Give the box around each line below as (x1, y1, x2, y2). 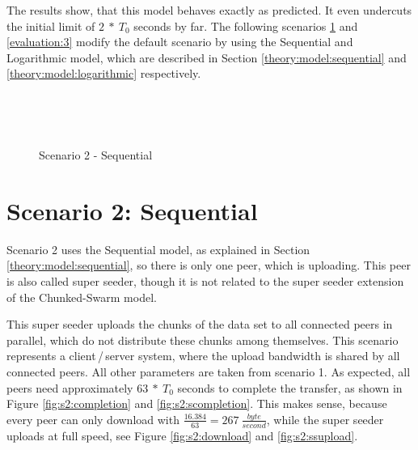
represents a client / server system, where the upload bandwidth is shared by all (6, 347, 400, 364)
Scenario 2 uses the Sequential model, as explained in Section (6, 240, 310, 257)
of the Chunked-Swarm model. (6, 288, 157, 305)
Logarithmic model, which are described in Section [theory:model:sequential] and (6, 49, 407, 66)
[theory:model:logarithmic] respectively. (6, 65, 201, 82)
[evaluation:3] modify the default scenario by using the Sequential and (6, 33, 353, 50)
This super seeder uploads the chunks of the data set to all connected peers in (6, 316, 393, 333)
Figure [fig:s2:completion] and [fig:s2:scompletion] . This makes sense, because (6, 395, 387, 412)
